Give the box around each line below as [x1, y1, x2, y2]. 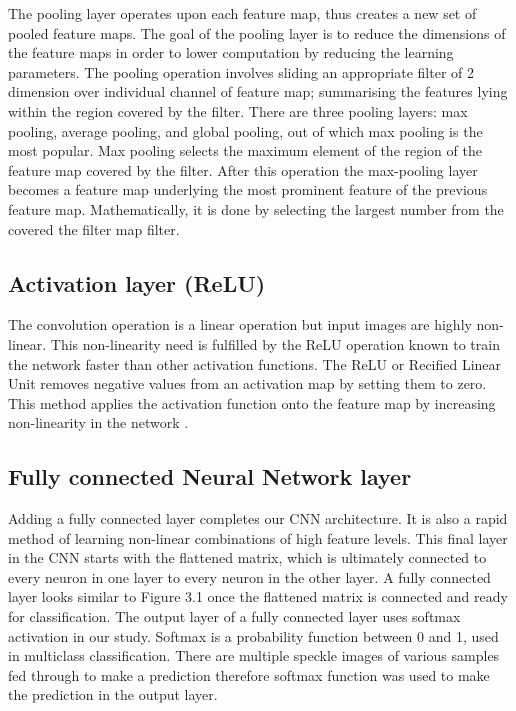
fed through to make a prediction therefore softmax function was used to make [8, 664, 490, 685]
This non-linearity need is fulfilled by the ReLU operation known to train [50, 333, 500, 354]
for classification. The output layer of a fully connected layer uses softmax [8, 606, 461, 627]
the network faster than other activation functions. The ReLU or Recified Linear [8, 353, 502, 374]
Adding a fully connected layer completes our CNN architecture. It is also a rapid [8, 508, 508, 529]
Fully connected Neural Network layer [8, 461, 412, 492]
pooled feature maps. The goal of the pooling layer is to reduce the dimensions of [8, 22, 506, 43]
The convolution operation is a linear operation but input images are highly [8, 314, 472, 335]
